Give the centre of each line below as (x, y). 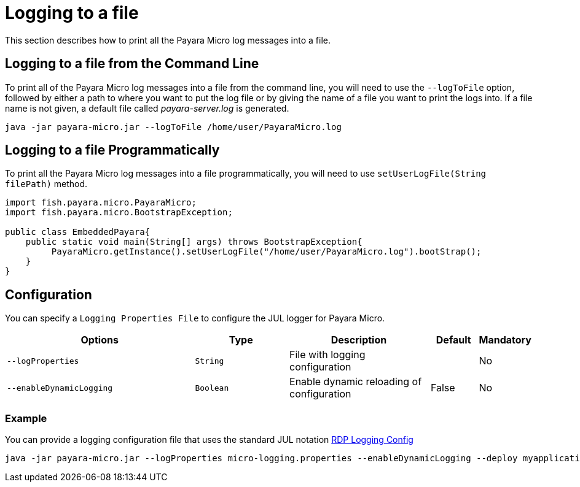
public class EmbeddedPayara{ (78, 232)
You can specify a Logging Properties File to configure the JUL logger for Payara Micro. (195, 318)
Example (26, 418)
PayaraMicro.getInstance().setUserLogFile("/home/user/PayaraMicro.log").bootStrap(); (266, 252)
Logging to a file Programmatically (112, 150)
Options (100, 340)
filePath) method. (46, 184)
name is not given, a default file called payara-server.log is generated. (147, 108)
